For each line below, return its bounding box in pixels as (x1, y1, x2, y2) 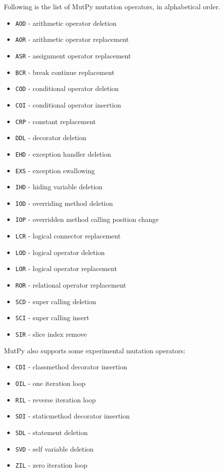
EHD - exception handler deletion (15, 148, 111, 159)
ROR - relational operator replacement (15, 280, 126, 290)
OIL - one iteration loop (15, 378, 86, 388)
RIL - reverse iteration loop (15, 394, 96, 404)
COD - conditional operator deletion (15, 83, 119, 93)
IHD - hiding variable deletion (15, 182, 103, 192)
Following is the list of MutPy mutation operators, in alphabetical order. (4, 1, 221, 11)
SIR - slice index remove (15, 329, 87, 339)
